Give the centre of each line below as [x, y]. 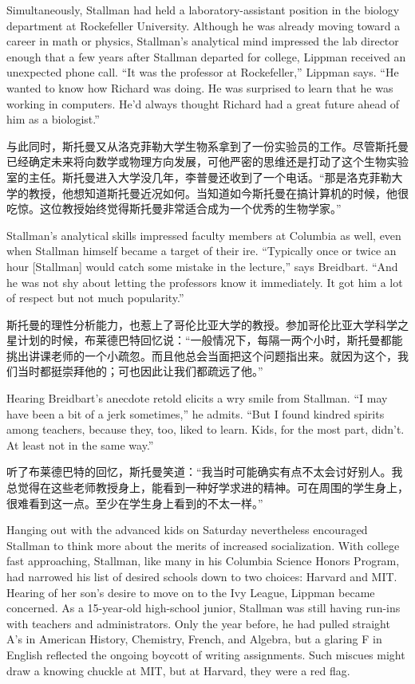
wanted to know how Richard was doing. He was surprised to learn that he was [200, 87]
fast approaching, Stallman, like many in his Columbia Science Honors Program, [203, 561]
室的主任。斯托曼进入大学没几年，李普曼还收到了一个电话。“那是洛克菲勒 [199, 177]
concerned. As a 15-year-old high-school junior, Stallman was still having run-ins [204, 608]
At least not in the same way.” [80, 444]
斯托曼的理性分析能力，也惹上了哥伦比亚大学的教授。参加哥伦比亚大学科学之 [207, 324]
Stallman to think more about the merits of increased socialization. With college [203, 545]
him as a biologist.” [53, 119]
